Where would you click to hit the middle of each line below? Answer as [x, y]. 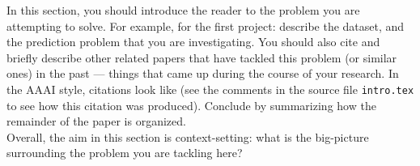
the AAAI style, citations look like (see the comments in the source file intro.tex [210, 89]
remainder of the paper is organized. [96, 121]
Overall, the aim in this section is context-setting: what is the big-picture [188, 136]
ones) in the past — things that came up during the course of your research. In [203, 73]
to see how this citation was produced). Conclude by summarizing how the [191, 105]
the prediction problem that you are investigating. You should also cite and [193, 42]
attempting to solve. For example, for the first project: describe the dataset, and [206, 26]
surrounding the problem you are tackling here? [125, 153]
